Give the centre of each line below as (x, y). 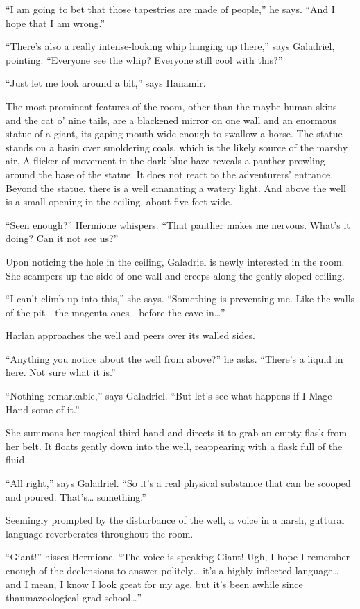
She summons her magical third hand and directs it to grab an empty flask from (177, 432)
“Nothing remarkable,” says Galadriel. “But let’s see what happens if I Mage (169, 396)
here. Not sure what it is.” (61, 372)
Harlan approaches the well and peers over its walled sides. (130, 335)
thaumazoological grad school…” (74, 598)
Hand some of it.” (43, 409)
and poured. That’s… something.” (76, 496)
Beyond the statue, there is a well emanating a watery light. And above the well (176, 188)
